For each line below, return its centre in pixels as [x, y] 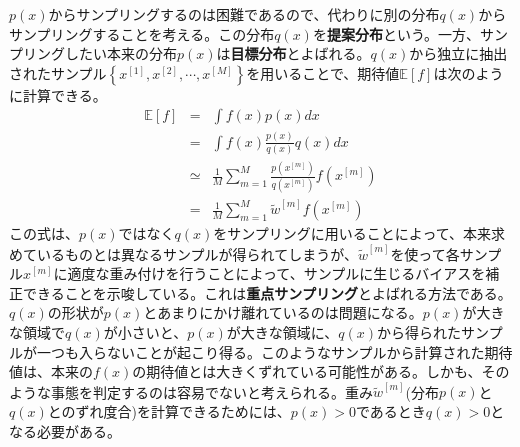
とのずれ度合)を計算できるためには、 [169, 411]
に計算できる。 [58, 94]
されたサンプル [58, 72]
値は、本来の [51, 371]
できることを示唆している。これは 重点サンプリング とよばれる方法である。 [267, 292]
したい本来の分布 [120, 53]
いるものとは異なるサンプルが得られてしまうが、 [197, 253]
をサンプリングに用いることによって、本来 [352, 233]
